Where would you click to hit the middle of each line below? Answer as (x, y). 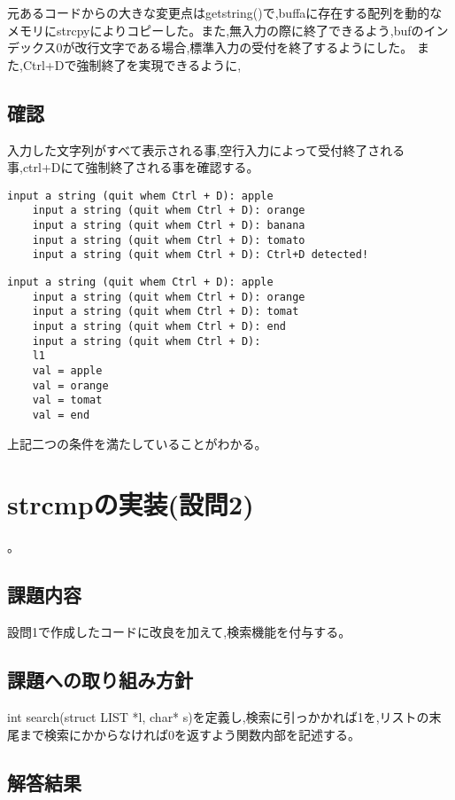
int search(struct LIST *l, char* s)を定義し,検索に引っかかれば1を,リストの (218, 716)
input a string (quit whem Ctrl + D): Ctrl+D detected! (201, 255)
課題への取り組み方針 (100, 680)
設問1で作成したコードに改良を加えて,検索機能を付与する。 (179, 632)
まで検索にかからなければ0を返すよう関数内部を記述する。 (189, 734)
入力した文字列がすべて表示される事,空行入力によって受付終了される (206, 149)
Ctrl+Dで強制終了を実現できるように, (132, 64)
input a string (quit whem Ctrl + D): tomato (169, 240)
